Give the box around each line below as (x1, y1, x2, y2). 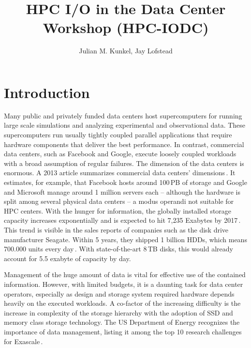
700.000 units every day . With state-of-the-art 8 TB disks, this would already (4, 244, 233, 254)
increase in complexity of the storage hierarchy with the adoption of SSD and (4, 307, 233, 317)
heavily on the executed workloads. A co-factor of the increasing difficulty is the (4, 298, 241, 308)
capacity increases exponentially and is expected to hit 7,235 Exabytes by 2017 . (4, 215, 241, 225)
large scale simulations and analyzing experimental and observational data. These (4, 120, 246, 130)
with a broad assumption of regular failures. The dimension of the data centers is (4, 158, 244, 168)
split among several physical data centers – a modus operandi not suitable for (4, 196, 234, 206)
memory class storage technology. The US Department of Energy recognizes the (4, 317, 240, 327)
